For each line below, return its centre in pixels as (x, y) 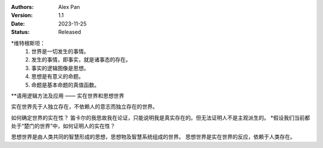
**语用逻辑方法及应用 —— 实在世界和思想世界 (68, 95)
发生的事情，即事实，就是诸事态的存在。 (81, 60)
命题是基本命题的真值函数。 (65, 85)
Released (70, 32)
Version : (22, 16)
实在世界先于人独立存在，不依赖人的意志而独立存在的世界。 (84, 107)
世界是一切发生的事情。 (60, 51)
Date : (18, 23)
